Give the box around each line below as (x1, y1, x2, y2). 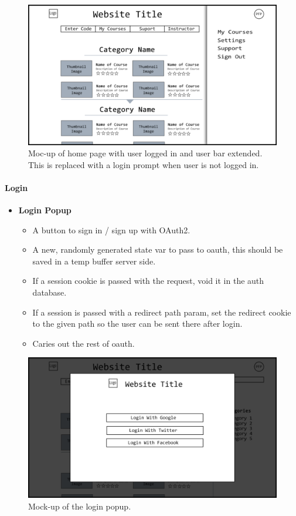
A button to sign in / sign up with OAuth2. (32, 223, 190, 236)
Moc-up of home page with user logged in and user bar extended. (28, 147, 263, 159)
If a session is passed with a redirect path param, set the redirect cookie (32, 306, 291, 318)
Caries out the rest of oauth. (32, 337, 135, 349)
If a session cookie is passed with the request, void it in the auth (32, 274, 264, 287)
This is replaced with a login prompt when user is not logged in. (28, 158, 259, 170)
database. (32, 286, 67, 299)
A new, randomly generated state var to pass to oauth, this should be (32, 243, 283, 256)
